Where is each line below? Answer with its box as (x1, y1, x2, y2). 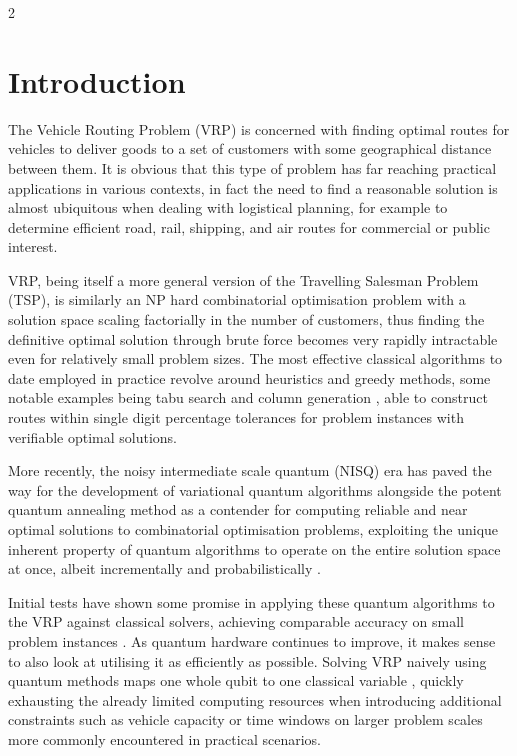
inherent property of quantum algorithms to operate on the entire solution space (8, 538, 501, 559)
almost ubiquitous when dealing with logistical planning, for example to (8, 197, 448, 218)
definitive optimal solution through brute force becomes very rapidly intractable (8, 328, 498, 349)
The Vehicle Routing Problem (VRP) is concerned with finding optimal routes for (8, 118, 510, 139)
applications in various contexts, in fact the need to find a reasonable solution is (8, 177, 498, 198)
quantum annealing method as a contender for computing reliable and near (8, 499, 468, 520)
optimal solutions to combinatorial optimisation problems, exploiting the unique (8, 519, 499, 539)
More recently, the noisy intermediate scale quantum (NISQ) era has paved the (8, 460, 492, 481)
